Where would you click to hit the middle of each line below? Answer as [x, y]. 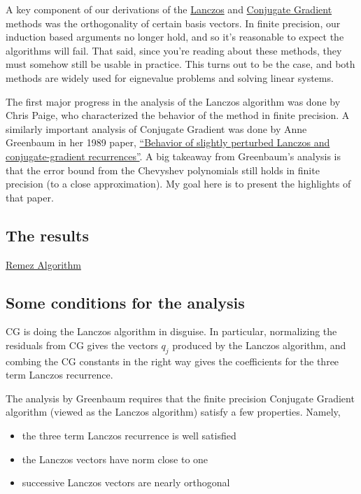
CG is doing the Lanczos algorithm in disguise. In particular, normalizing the [171, 331]
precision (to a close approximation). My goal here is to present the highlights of [178, 184]
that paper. [30, 197]
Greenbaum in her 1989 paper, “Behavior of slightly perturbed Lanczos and [168, 142]
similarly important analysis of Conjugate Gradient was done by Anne [156, 128]
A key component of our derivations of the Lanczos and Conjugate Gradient [169, 9]
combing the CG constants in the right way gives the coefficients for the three [172, 361]
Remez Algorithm [43, 264]
